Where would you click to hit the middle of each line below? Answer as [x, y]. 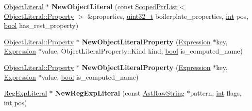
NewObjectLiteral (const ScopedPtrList [115, 6]
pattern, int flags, [216, 93]
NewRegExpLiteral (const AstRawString [120, 93]
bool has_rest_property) [41, 25]
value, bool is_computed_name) [90, 76]
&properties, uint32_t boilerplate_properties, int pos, [168, 16]
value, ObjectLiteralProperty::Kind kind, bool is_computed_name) [142, 51]
